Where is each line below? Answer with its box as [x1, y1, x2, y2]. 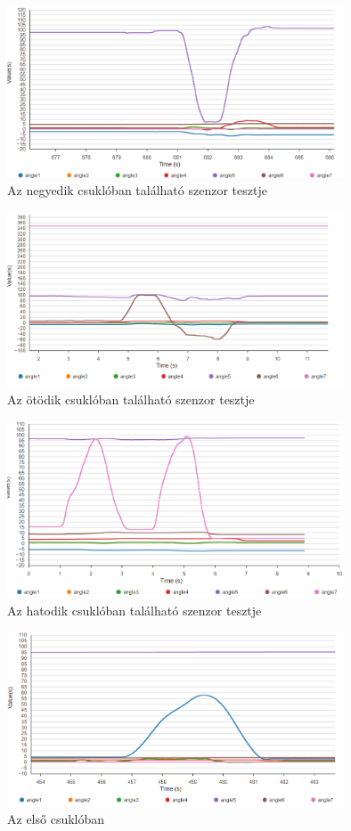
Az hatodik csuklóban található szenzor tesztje [7, 600, 262, 619]
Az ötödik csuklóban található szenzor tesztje [7, 390, 255, 409]
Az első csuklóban [7, 810, 105, 827]
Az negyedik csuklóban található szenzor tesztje [7, 181, 267, 200]
